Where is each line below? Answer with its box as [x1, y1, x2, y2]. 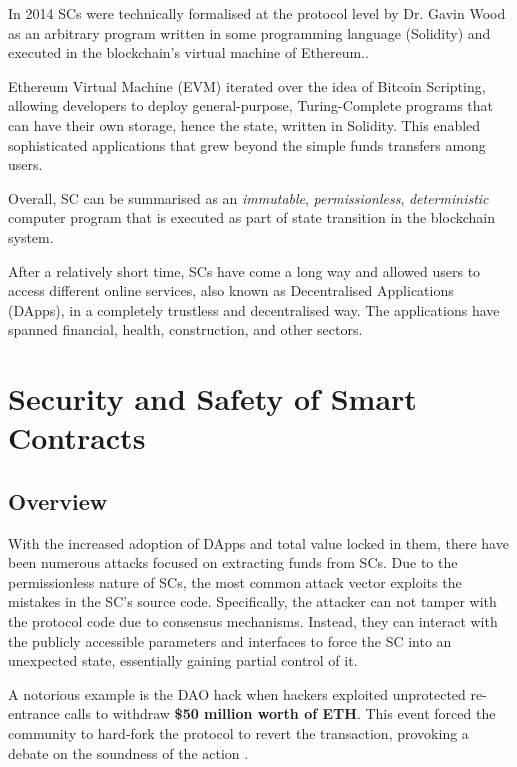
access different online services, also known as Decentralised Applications [8, 280, 454, 301]
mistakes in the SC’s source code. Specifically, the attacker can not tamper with [8, 591, 497, 612]
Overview [8, 485, 108, 516]
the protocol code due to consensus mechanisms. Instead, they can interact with [8, 611, 498, 632]
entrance [8, 703, 60, 724]
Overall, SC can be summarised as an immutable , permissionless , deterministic [8, 187, 489, 208]
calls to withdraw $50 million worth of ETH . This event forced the [64, 703, 496, 724]
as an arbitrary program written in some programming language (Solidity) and [8, 22, 491, 43]
